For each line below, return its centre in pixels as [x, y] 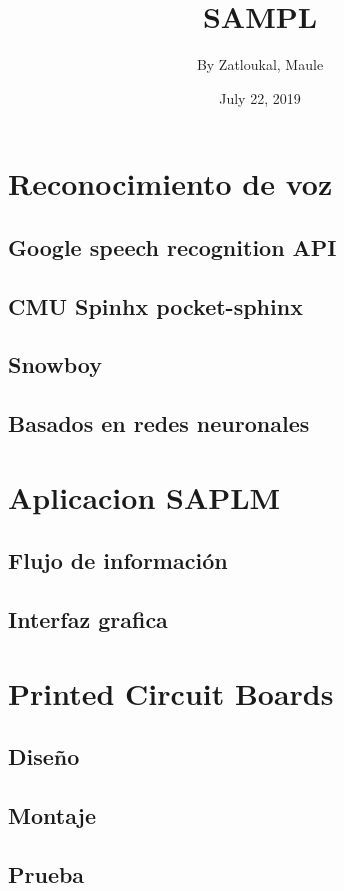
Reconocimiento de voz [170, 183]
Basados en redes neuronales [159, 423]
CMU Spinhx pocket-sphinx [155, 305]
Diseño [44, 756]
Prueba [46, 873]
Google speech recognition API [172, 246]
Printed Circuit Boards [171, 692]
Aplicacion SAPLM [144, 496]
